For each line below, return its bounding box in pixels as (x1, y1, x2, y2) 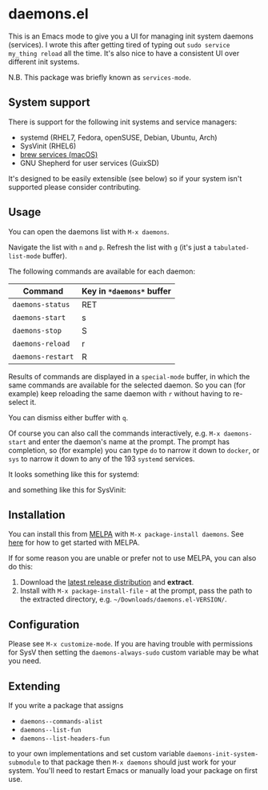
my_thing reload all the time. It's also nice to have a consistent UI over (8, 48, 240, 58)
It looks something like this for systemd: (8, 469, 140, 479)
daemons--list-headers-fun (19, 735, 110, 743)
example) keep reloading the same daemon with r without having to (8, 388, 232, 398)
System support (8, 95, 90, 109)
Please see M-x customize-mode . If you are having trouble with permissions (8, 639, 254, 649)
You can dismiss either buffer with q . (8, 412, 129, 422)
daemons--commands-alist (19, 718, 103, 726)
